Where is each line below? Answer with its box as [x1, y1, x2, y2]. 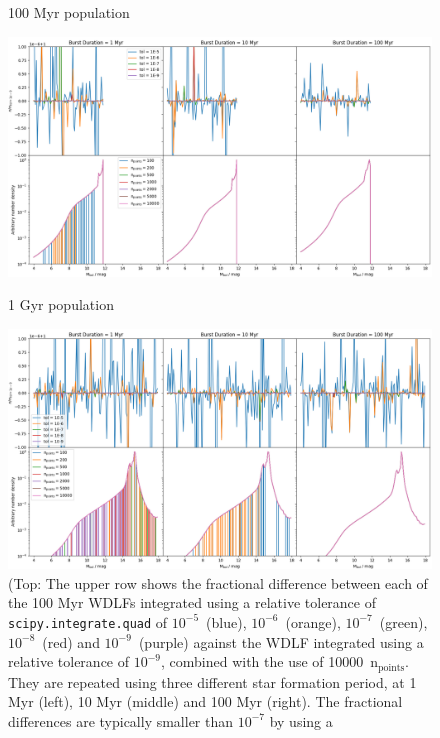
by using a [269, 710, 333, 731]
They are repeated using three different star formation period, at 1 [8, 671, 417, 692]
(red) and [42, 631, 100, 652]
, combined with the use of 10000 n [161, 651, 379, 672]
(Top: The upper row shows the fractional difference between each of [8, 572, 428, 593]
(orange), [285, 611, 341, 632]
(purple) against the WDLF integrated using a [138, 631, 424, 652]
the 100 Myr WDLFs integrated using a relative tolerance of [8, 592, 377, 613]
